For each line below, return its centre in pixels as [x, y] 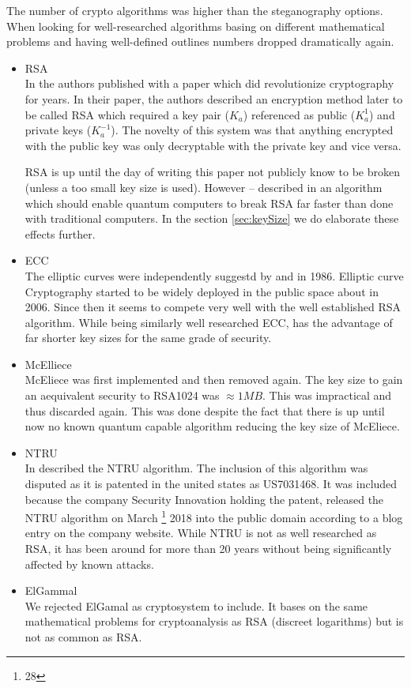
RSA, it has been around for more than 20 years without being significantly [208, 549]
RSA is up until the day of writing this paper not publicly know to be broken [212, 172]
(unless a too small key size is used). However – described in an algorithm [204, 187]
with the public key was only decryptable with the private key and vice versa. [213, 145]
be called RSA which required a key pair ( [127, 114]
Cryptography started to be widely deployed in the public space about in [202, 291]
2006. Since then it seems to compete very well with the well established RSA [213, 307]
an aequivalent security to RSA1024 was [122, 395]
